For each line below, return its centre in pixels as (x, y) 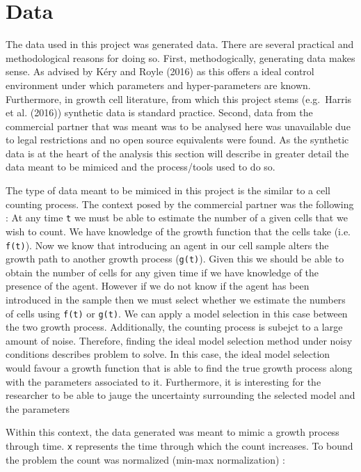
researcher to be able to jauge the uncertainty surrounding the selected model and (180, 395)
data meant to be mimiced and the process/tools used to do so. (141, 167)
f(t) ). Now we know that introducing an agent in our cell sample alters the (167, 245)
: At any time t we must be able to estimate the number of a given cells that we (177, 218)
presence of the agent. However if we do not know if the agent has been (158, 286)
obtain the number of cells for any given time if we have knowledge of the (162, 272)
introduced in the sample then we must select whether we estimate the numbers (176, 299)
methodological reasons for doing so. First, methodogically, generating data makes (180, 57)
